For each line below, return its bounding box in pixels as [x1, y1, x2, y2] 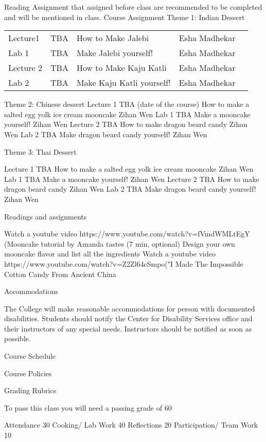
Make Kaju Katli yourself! [76, 77, 171, 89]
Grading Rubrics [4, 385, 57, 396]
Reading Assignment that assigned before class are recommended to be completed [4, 2, 262, 12]
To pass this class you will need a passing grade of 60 [4, 402, 172, 413]
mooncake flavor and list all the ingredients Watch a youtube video [4, 248, 216, 259]
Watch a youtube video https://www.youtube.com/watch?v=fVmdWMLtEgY [4, 228, 250, 239]
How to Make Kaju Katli [76, 62, 167, 74]
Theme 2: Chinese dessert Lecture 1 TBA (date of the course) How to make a [4, 99, 250, 109]
